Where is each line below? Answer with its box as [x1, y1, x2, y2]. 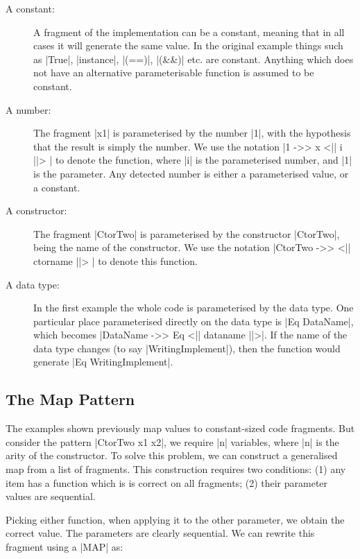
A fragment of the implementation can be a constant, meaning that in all [33, 24, 345, 39]
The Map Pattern [6, 388, 135, 410]
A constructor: [6, 203, 67, 218]
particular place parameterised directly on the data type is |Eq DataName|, [33, 313, 354, 328]
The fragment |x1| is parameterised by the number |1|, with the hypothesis [33, 126, 351, 140]
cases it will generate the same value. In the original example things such [33, 38, 343, 53]
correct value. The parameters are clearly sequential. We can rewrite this [6, 526, 315, 540]
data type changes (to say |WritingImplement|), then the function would [33, 341, 341, 355]
